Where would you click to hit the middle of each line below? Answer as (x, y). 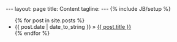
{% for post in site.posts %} (50, 20)
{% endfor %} (32, 33)
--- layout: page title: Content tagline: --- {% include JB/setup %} (88, 9)
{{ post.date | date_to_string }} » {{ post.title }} (73, 27)
